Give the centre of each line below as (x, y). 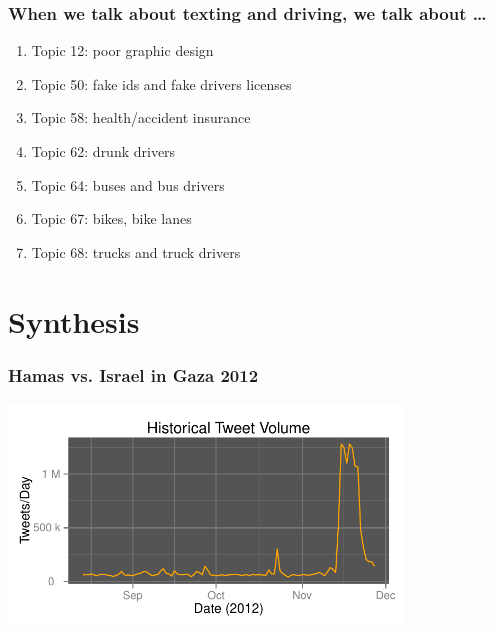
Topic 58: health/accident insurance (141, 117)
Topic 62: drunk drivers (103, 151)
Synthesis (74, 320)
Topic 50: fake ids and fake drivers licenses (161, 83)
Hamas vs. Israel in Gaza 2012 (133, 374)
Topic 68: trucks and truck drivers (136, 251)
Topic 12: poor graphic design (122, 50)
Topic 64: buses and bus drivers (128, 184)
